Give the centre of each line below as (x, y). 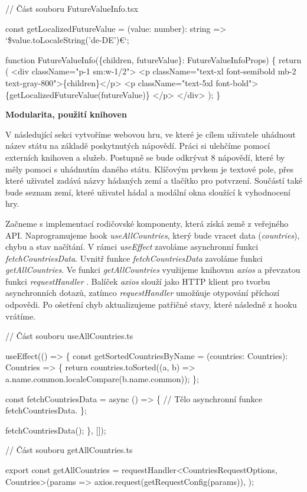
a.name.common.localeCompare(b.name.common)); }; (102, 379)
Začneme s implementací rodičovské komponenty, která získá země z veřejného (147, 223)
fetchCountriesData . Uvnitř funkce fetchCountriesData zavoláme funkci (134, 258)
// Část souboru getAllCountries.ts (69, 450)
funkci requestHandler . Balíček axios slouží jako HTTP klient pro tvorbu (138, 281)
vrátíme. (20, 316)
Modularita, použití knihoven (66, 114)
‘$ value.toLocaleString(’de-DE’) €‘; (67, 40)
